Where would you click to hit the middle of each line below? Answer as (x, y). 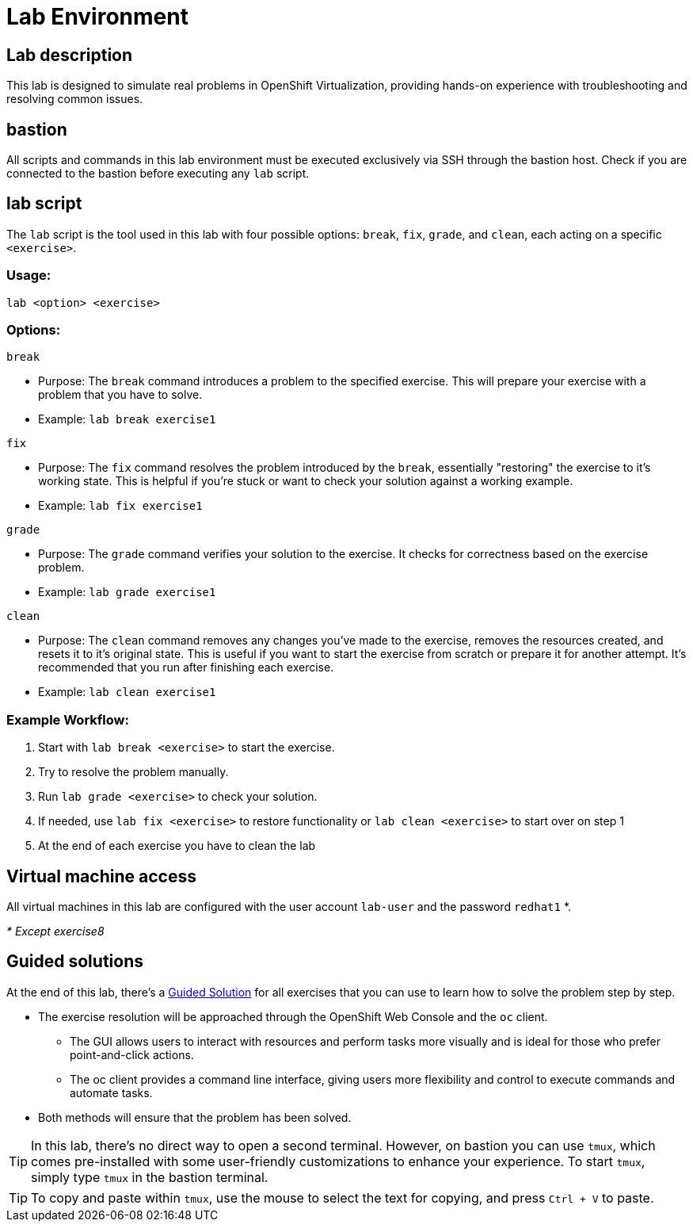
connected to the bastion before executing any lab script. (158, 174)
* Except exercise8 (55, 931)
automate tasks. (111, 1092)
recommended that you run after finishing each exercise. (186, 668)
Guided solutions (75, 962)
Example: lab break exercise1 (127, 419)
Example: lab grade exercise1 (127, 592)
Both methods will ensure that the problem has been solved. (195, 1117)
